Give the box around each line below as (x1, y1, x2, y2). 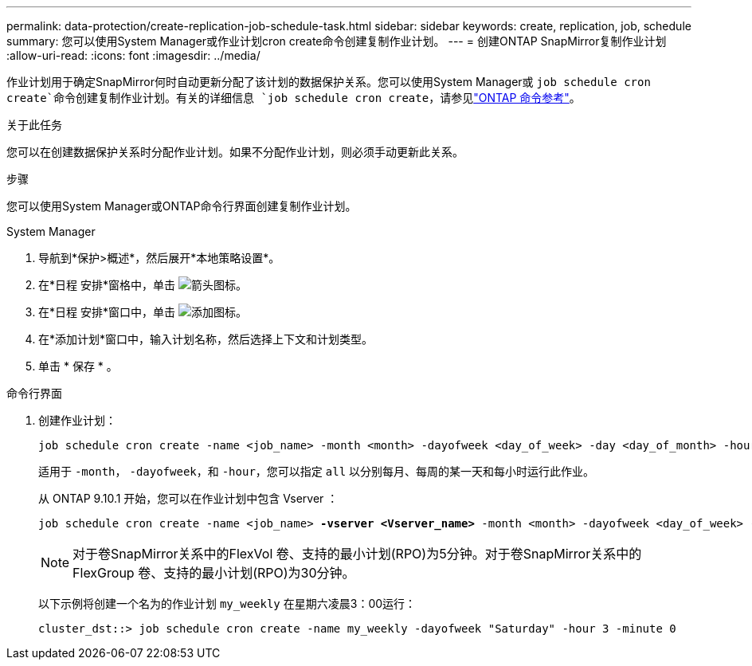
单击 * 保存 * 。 (38, 359, 118, 373)
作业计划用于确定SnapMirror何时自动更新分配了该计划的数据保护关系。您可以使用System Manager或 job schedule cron (6, 75, 651, 88)
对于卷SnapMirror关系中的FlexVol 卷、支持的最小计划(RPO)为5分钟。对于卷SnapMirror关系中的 (72, 546, 642, 562)
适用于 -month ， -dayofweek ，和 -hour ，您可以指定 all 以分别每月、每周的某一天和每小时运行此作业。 (38, 464, 595, 478)
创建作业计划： (38, 413, 116, 427)
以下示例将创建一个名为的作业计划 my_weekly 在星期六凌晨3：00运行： (38, 597, 417, 610)
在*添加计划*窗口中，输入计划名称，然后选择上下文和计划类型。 (38, 332, 374, 346)
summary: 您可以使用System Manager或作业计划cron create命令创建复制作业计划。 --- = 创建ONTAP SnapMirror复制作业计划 (6, 34, 667, 48)
